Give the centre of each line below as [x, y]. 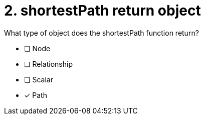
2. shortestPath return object [102, 11]
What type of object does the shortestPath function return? [101, 33]
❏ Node [37, 48]
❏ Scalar [39, 79]
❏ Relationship [48, 64]
